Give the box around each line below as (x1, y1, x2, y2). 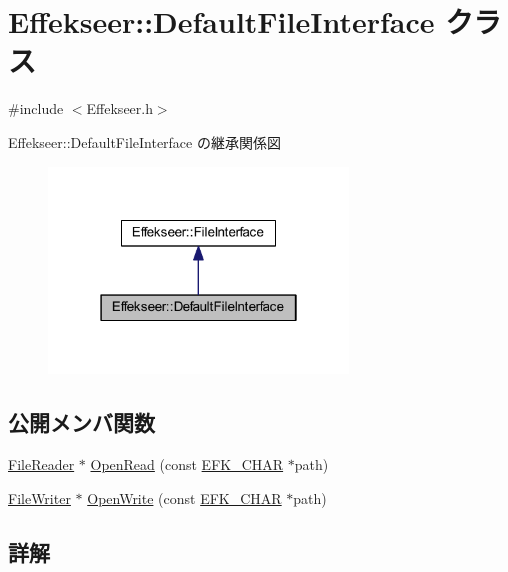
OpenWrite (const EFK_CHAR (87, 487, 282, 508)
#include (8, 98, 64, 119)
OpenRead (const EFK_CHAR (90, 454, 284, 475)
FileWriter (8, 487, 71, 508)
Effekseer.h (86, 98, 153, 119)
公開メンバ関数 (8, 407, 155, 438)
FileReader (8, 454, 75, 475)
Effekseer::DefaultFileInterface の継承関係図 (8, 131, 281, 152)
